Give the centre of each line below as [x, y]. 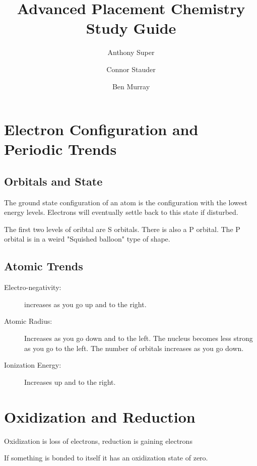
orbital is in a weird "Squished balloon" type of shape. [87, 239]
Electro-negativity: [33, 287]
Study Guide [131, 28]
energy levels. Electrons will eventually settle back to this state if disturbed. [121, 212]
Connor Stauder [131, 69]
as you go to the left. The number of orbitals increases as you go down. [134, 348]
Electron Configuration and [101, 129]
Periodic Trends [60, 149]
